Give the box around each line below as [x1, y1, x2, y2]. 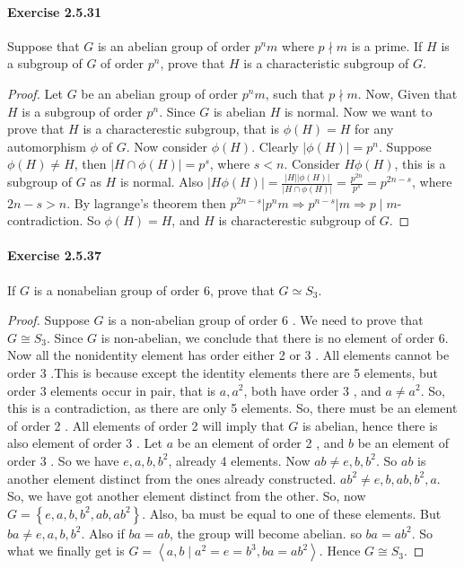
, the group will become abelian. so [169, 523, 362, 542]
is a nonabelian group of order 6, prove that [33, 280, 275, 299]
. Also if [81, 523, 125, 542]
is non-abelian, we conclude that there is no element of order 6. [101, 328, 449, 346]
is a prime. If [351, 36, 423, 55]
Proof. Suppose [7, 311, 90, 329]
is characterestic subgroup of [218, 211, 375, 230]
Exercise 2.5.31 [7, 2, 101, 21]
